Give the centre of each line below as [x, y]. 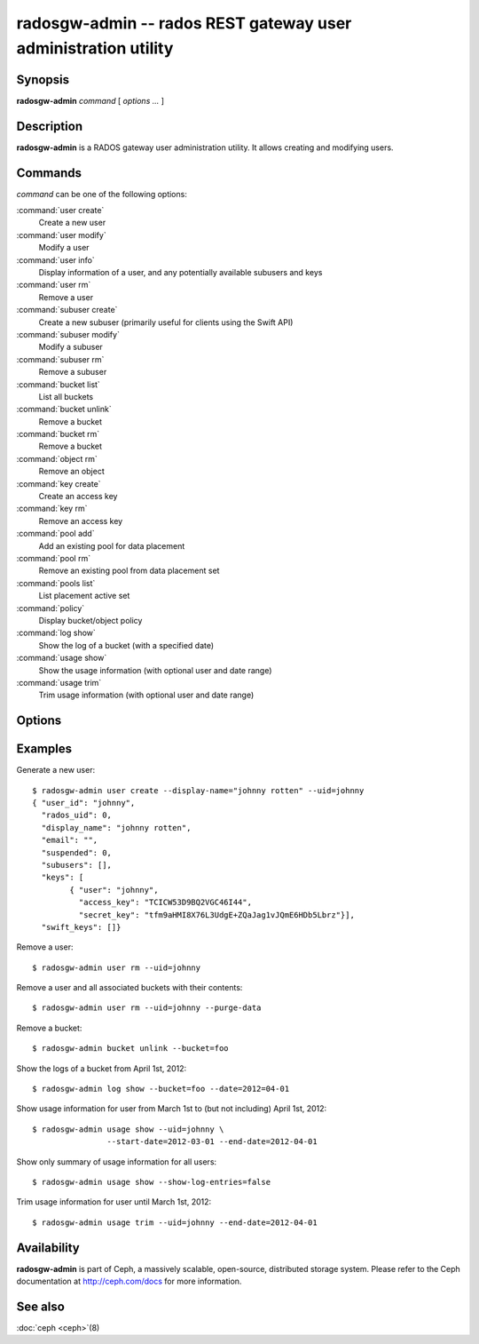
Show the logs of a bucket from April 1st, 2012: [102, 1068]
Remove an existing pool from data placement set [129, 571]
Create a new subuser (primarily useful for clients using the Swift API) [166, 322]
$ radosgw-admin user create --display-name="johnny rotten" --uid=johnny [198, 790]
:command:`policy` [51, 608]
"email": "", [70, 840]
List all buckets [66, 396]
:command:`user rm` [54, 285]
